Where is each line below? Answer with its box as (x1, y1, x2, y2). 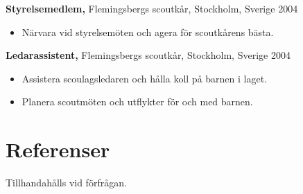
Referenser (6, 135, 110, 164)
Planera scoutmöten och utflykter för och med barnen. (21, 94, 253, 109)
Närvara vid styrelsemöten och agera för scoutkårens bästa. (21, 24, 274, 39)
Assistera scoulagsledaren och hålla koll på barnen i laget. (21, 71, 268, 85)
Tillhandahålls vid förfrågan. (6, 175, 127, 190)
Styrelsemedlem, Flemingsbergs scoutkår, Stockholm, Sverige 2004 (6, 1, 298, 15)
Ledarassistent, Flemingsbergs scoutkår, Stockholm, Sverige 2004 (6, 48, 291, 62)
